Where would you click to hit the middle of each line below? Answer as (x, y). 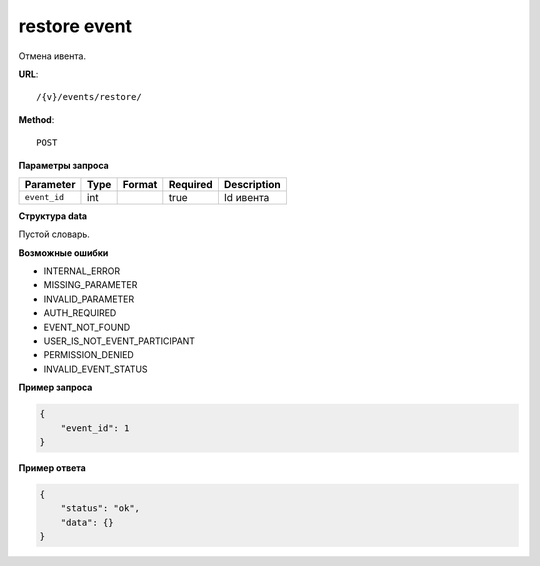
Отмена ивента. (52, 56)
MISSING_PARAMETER (90, 285)
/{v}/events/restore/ (89, 97)
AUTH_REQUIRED (80, 313)
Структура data (53, 216)
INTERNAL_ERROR (81, 271)
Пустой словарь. (54, 234)
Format (140, 184)
